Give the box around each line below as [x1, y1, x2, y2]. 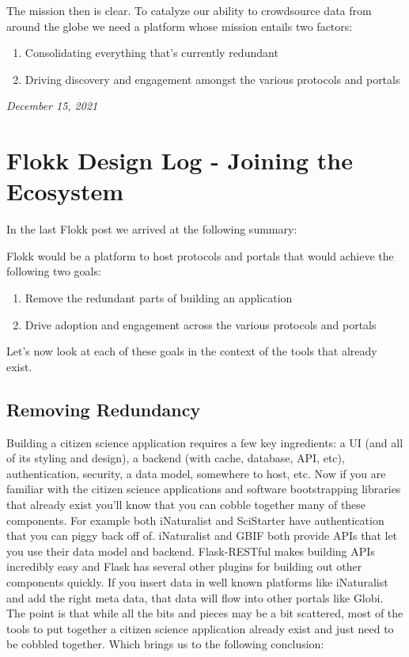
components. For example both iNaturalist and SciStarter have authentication [6, 511, 384, 528]
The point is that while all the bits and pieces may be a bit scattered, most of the [6, 605, 403, 621]
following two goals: [6, 263, 101, 279]
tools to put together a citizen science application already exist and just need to [6, 620, 394, 636]
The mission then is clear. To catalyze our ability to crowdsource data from [6, 2, 372, 18]
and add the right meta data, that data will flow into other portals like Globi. [6, 589, 384, 606]
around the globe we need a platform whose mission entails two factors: [6, 17, 353, 34]
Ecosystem [6, 175, 124, 207]
